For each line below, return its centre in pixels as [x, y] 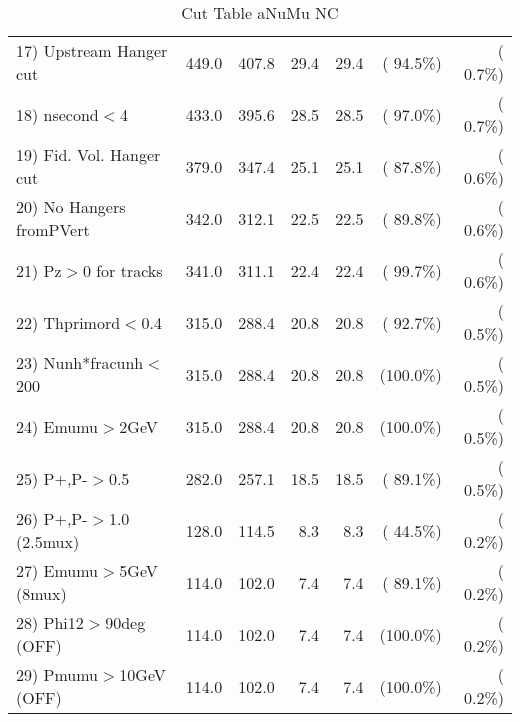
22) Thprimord [68, 322]
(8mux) [41, 593]
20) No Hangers [71, 206]
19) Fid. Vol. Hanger [88, 154]
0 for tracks [122, 270]
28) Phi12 [50, 622]
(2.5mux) [48, 541]
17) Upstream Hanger [92, 50]
